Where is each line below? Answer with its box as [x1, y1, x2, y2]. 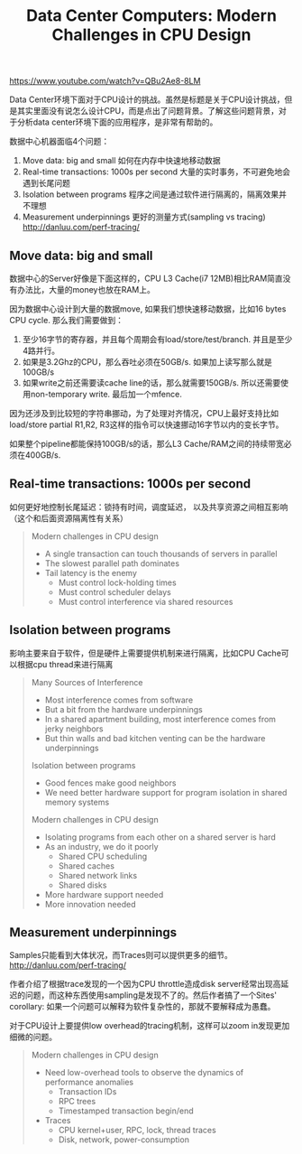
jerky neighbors [44, 723, 104, 734]
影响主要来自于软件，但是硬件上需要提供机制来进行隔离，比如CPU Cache [9, 647, 282, 658]
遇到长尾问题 [22, 178, 70, 189]
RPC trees [58, 1096, 96, 1107]
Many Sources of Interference [31, 676, 143, 687]
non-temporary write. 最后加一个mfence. [30, 389, 182, 399]
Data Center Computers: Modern [25, 5, 278, 26]
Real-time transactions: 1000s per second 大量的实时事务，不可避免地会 [22, 166, 291, 177]
